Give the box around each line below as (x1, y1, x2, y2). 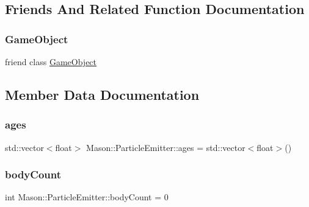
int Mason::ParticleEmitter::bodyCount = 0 (5, 191, 169, 203)
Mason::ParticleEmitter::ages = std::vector (86, 141, 245, 153)
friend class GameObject (5, 55, 97, 68)
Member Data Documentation (5, 85, 200, 103)
